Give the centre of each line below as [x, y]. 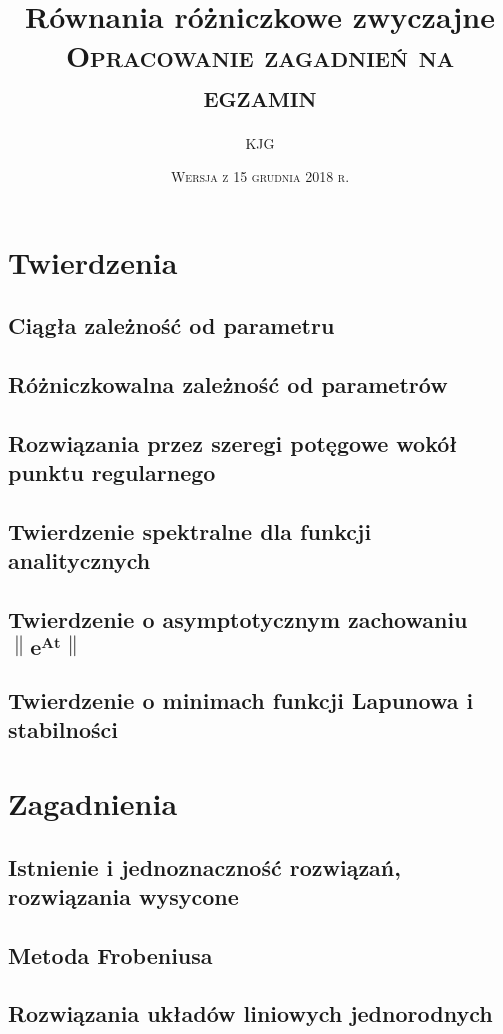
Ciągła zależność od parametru [171, 325]
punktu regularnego [112, 472]
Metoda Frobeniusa [110, 954]
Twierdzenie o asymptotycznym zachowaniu [238, 619]
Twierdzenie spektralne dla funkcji [190, 531]
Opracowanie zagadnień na [260, 55]
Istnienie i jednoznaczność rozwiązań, [204, 866]
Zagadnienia [93, 802]
